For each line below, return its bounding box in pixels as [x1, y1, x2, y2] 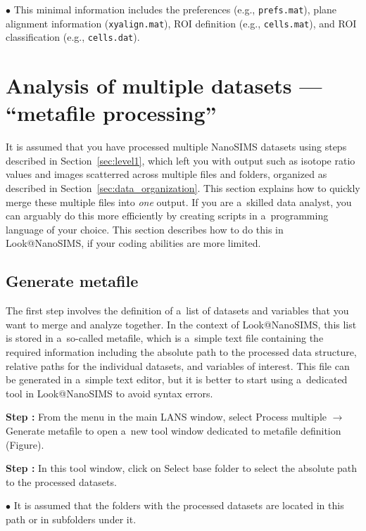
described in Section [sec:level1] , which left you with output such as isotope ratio [6, 153, 355, 167]
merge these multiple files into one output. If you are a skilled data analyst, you [6, 194, 352, 209]
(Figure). [6, 437, 44, 452]
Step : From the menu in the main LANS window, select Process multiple [6, 409, 327, 424]
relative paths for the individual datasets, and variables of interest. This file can [6, 358, 350, 373]
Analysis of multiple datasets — [6, 71, 322, 100]
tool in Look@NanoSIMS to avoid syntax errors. [6, 385, 213, 400]
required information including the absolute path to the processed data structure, [6, 345, 357, 359]
